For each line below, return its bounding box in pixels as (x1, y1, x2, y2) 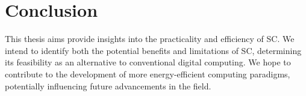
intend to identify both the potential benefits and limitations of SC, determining (5, 44, 302, 56)
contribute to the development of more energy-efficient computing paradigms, (5, 67, 290, 80)
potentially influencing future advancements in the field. (5, 79, 211, 92)
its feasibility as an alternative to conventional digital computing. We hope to (5, 56, 291, 68)
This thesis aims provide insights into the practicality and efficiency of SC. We (5, 32, 295, 45)
